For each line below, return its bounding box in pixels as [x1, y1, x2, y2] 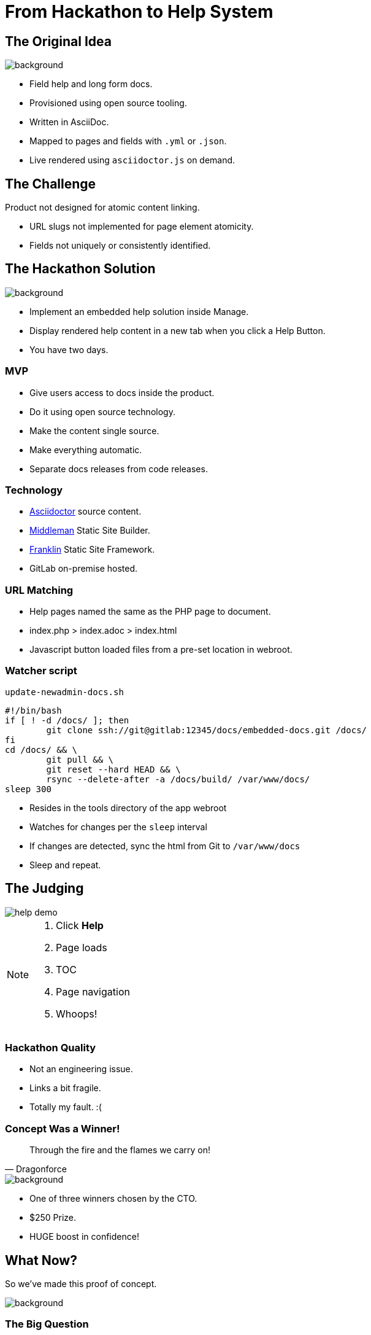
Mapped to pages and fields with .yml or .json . [29, 136, 227, 147]
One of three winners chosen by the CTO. [29, 1193, 197, 1204]
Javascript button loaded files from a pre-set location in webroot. [29, 644, 293, 655]
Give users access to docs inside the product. [29, 387, 215, 398]
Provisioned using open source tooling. [29, 98, 187, 109]
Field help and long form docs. [29, 79, 153, 90]
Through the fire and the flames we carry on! [29, 1145, 211, 1156]
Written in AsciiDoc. [29, 117, 109, 128]
